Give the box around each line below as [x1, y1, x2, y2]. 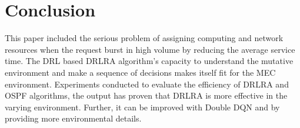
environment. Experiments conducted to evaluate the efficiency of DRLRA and [5, 78, 289, 90]
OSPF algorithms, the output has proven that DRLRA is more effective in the [5, 89, 288, 102]
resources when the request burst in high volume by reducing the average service [5, 43, 295, 55]
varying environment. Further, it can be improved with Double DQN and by [5, 100, 280, 113]
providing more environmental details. [5, 112, 142, 124]
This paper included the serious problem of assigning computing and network [5, 32, 284, 44]
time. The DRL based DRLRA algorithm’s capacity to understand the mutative [5, 55, 294, 67]
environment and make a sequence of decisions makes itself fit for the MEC [5, 66, 276, 78]
